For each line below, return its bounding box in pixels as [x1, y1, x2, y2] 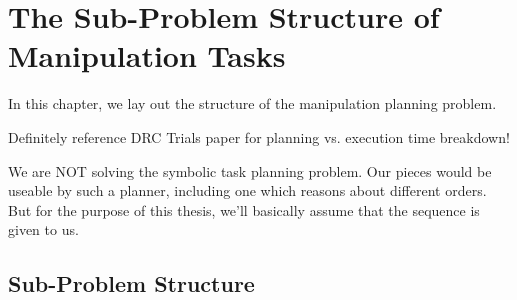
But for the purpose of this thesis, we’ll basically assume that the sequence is [8, 199, 480, 220]
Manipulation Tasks [8, 35, 286, 76]
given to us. [8, 219, 79, 240]
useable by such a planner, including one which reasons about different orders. [8, 180, 487, 201]
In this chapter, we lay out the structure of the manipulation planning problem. [8, 93, 497, 114]
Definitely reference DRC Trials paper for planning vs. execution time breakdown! [8, 126, 510, 147]
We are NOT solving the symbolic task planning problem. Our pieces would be [8, 160, 492, 181]
